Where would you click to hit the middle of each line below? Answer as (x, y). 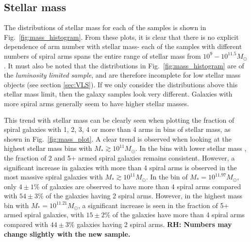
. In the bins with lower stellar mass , (191, 148)
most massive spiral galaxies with (53, 177)
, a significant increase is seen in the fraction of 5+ (154, 205)
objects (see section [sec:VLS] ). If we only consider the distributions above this (121, 84)
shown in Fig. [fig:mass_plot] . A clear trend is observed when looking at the (118, 138)
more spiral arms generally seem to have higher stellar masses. (97, 103)
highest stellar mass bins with (48, 148)
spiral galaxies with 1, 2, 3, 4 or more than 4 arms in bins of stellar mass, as (117, 129)
